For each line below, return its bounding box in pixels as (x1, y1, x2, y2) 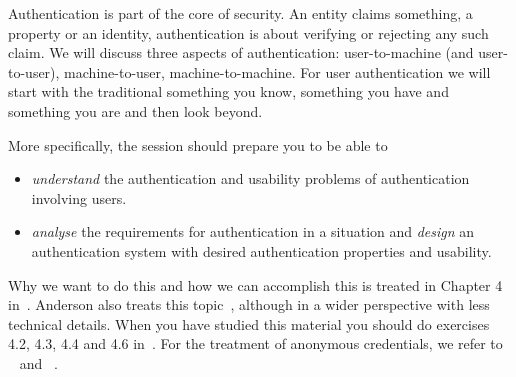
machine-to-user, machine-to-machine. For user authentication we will (64, 61, 491, 82)
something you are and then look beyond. (8, 100, 263, 121)
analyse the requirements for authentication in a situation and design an (31, 221, 475, 242)
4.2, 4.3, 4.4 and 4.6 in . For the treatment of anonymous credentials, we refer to (8, 333, 503, 354)
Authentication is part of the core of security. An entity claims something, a (8, 3, 473, 23)
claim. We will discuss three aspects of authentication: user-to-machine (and (8, 42, 474, 63)
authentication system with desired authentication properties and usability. (31, 240, 492, 261)
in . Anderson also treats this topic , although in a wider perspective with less (8, 294, 490, 315)
